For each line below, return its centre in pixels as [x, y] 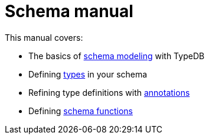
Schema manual [69, 11]
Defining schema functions [81, 111]
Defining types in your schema [88, 74]
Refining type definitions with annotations [109, 92]
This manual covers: [44, 37]
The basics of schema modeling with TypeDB [117, 56]
